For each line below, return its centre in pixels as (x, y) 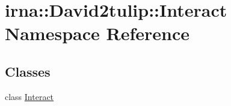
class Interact (29, 96)
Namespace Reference (97, 33)
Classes (28, 71)
